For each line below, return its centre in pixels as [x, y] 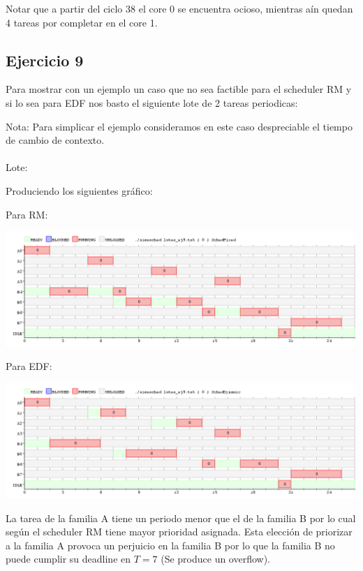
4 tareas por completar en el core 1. [82, 22]
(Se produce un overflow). [216, 559]
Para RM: [27, 214]
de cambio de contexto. [55, 140]
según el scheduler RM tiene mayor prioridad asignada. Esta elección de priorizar [179, 532]
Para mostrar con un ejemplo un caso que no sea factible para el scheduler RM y [179, 89]
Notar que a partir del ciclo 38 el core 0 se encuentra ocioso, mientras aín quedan [179, 8]
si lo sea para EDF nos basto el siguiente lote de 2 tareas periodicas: [152, 102]
